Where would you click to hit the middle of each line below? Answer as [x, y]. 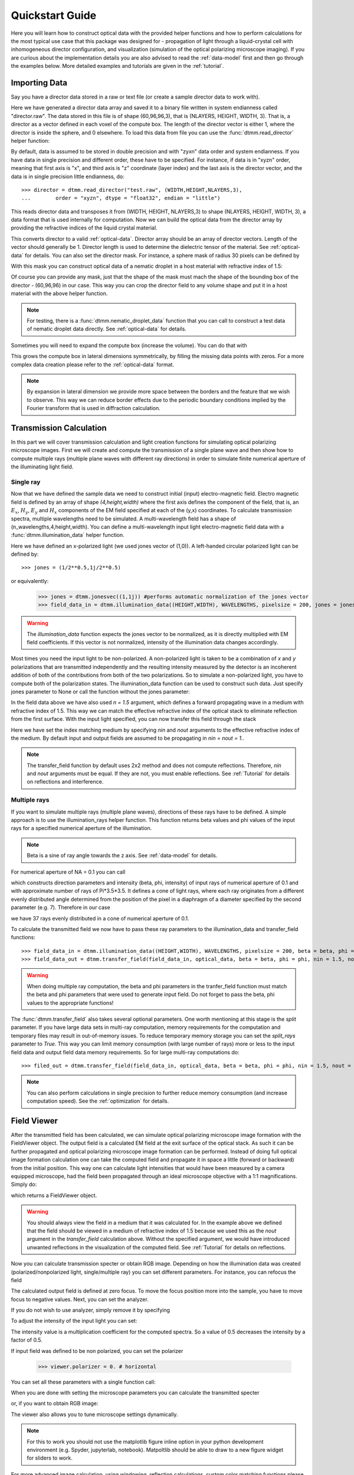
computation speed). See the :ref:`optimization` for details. [98, 1101]
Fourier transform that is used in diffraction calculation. [94, 408]
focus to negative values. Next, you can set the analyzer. [80, 1299]
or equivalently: [30, 581]
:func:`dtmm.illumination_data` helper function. [68, 535]
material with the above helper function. [59, 294]
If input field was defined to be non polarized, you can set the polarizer [97, 1351]
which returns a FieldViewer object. [54, 1195]
